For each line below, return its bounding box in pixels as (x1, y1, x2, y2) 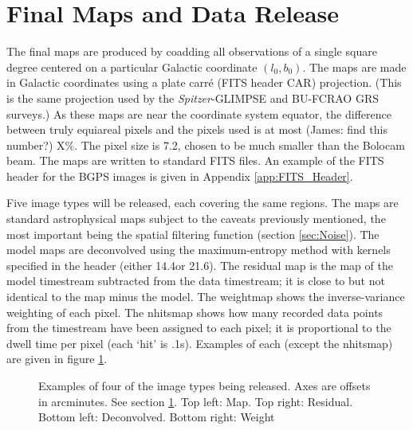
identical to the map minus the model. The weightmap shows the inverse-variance (6, 288, 405, 305)
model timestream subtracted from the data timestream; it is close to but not (6, 272, 385, 289)
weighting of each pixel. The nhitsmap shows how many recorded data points (6, 303, 383, 320)
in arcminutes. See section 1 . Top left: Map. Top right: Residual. (38, 393, 353, 409)
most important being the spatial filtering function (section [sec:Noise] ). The (6, 225, 380, 242)
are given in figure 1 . (6, 350, 108, 367)
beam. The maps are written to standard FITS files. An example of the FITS (6, 152, 384, 169)
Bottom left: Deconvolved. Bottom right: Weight (38, 408, 275, 425)
